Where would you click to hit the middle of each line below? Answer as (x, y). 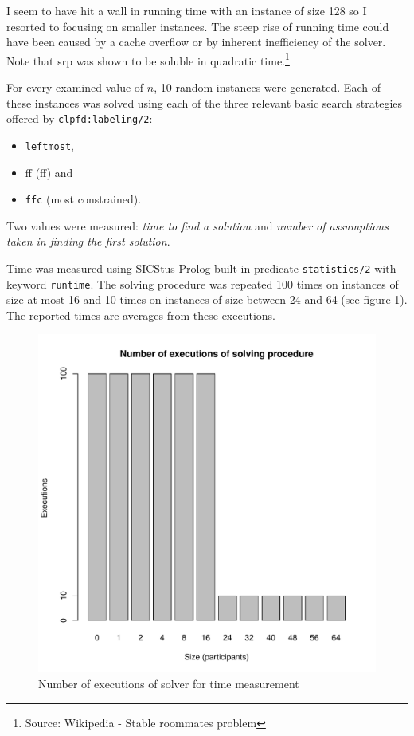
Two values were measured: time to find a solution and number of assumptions (197, 225)
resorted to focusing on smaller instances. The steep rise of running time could (198, 26)
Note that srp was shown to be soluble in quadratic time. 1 (148, 59)
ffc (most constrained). (83, 199)
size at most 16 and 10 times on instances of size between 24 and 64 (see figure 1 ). (207, 299)
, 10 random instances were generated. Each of (267, 87)
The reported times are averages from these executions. (141, 315)
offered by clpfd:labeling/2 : (80, 118)
